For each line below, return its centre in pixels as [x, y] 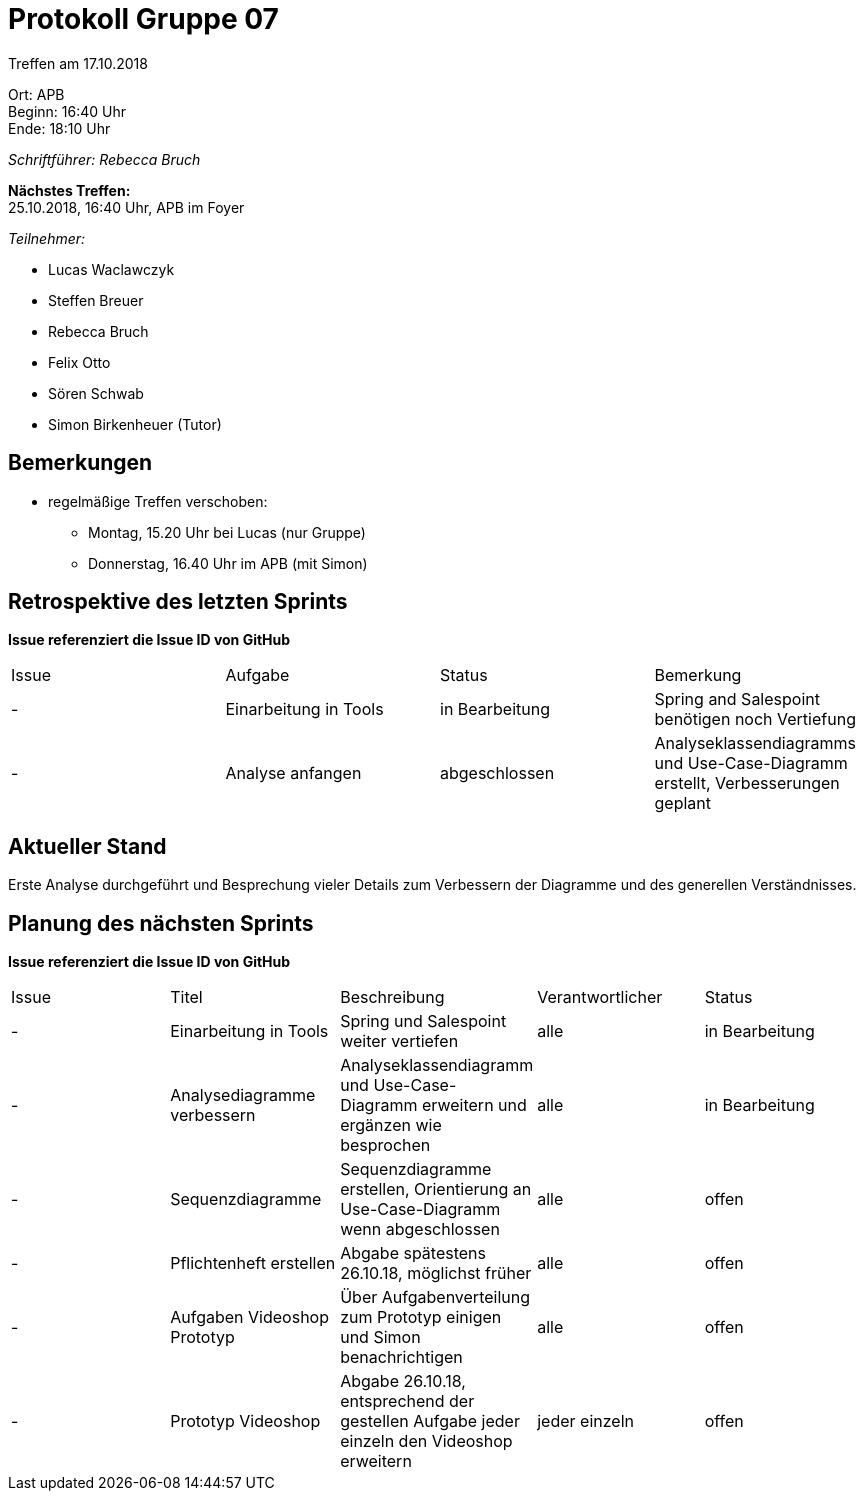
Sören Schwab [96, 393]
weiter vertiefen [399, 1041]
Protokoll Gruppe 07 [143, 19]
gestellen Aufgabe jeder [430, 1421]
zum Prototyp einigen [421, 1317]
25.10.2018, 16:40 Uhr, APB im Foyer [126, 207]
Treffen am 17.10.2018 [78, 63]
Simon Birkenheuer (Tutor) [135, 424]
